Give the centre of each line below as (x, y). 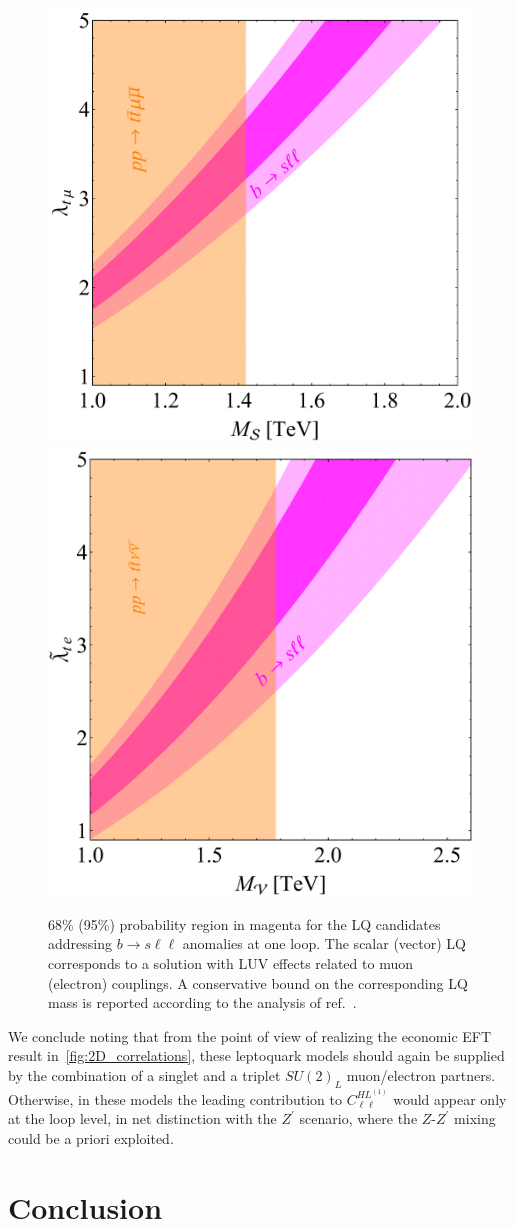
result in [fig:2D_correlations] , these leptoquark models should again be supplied (256, 1055)
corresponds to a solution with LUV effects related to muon (230, 963)
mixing (475, 1118)
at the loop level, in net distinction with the (142, 1118)
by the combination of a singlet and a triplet (144, 1074)
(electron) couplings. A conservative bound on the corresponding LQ (258, 982)
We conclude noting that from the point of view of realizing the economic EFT (250, 1035)
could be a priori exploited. (91, 1137)
